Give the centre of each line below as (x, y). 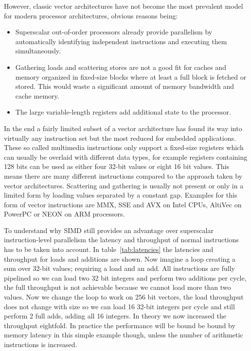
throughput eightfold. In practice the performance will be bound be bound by (120, 325)
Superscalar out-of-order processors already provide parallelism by (114, 32)
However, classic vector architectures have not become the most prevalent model (124, 6)
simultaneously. (38, 51)
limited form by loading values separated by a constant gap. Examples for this (121, 195)
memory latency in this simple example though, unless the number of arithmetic (124, 335)
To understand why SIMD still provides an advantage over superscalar (109, 230)
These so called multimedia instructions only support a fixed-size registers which (124, 147)
